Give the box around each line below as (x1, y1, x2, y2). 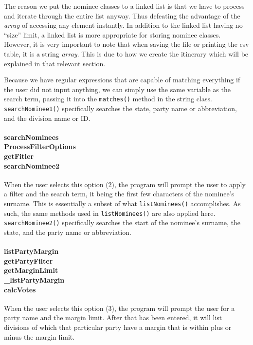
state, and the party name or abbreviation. (4, 227, 131, 237)
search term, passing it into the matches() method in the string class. (4, 94, 212, 104)
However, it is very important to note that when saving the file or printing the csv (4, 39, 249, 49)
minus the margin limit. (4, 331, 75, 342)
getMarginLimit (4, 265, 58, 275)
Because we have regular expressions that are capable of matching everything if (4, 75, 240, 85)
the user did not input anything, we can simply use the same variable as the (4, 84, 231, 94)
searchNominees (4, 132, 59, 142)
